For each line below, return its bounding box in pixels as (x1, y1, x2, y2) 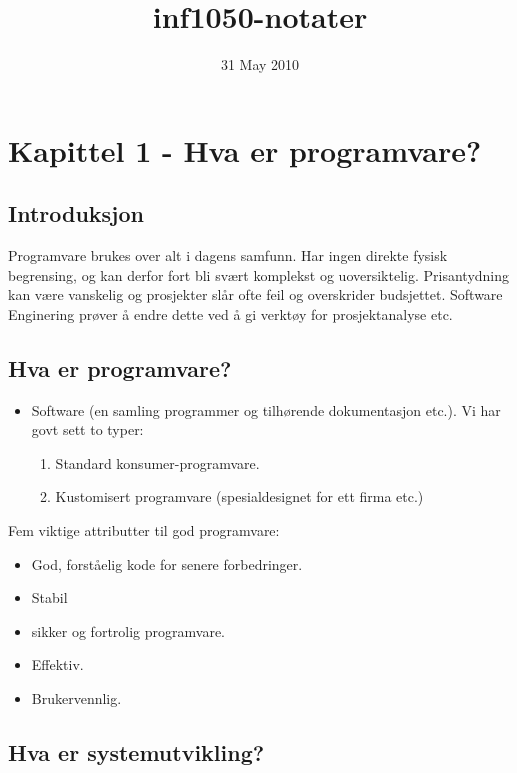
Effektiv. (31, 654, 84, 675)
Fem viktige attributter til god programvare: (8, 520, 280, 541)
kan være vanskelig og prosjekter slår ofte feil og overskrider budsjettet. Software (8, 284, 503, 305)
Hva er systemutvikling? (8, 737, 265, 768)
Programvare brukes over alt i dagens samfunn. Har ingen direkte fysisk (8, 245, 448, 266)
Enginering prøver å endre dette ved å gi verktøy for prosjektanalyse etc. (8, 303, 453, 324)
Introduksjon (8, 198, 144, 229)
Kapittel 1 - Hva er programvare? (8, 129, 482, 170)
